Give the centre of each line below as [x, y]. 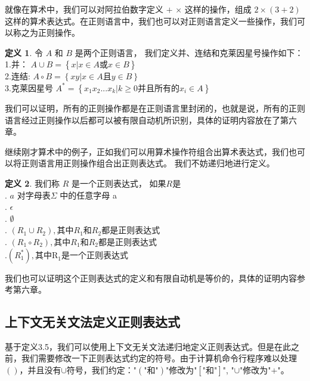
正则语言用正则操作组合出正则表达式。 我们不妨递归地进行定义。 [148, 163]
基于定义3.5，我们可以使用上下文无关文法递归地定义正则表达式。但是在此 [148, 346]
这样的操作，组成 [218, 9]
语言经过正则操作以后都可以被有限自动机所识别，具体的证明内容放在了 [142, 120]
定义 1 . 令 [24, 52]
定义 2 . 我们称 [32, 183]
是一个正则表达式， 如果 [119, 183]
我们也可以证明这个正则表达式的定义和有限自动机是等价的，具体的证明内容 [151, 278]
